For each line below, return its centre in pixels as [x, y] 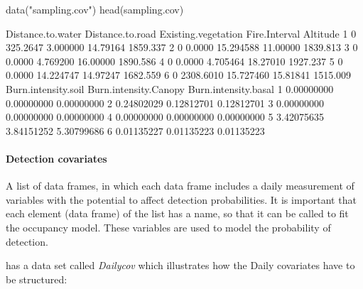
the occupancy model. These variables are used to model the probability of [168, 227]
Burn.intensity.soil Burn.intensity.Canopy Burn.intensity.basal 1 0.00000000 [170, 88]
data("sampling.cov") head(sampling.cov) [95, 9]
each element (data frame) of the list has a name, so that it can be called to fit [177, 213]
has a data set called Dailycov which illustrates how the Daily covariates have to [180, 265]
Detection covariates [56, 158]
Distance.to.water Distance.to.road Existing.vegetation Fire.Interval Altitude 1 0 [181, 33]
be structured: [37, 279]
